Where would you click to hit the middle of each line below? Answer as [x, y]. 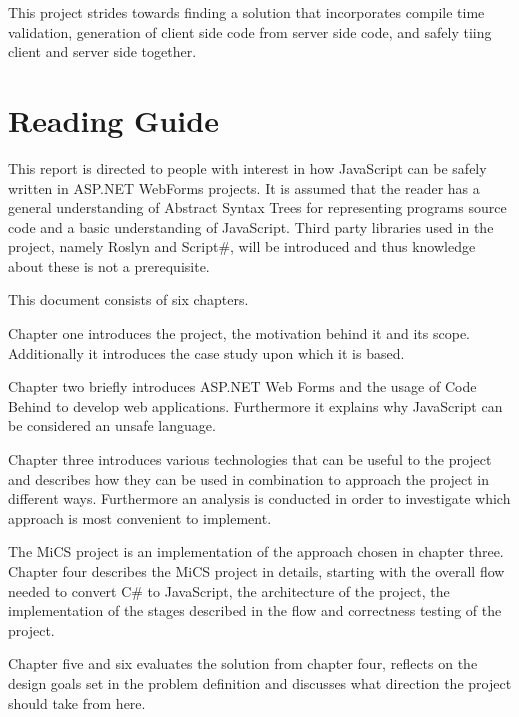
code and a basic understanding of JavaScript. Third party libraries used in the [251, 226]
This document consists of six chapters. [128, 299]
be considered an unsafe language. [112, 425]
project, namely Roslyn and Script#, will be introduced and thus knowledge [242, 246]
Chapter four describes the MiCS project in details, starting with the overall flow [256, 571]
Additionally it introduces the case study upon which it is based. [206, 352]
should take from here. [77, 702]
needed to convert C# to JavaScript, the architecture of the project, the [229, 590]
